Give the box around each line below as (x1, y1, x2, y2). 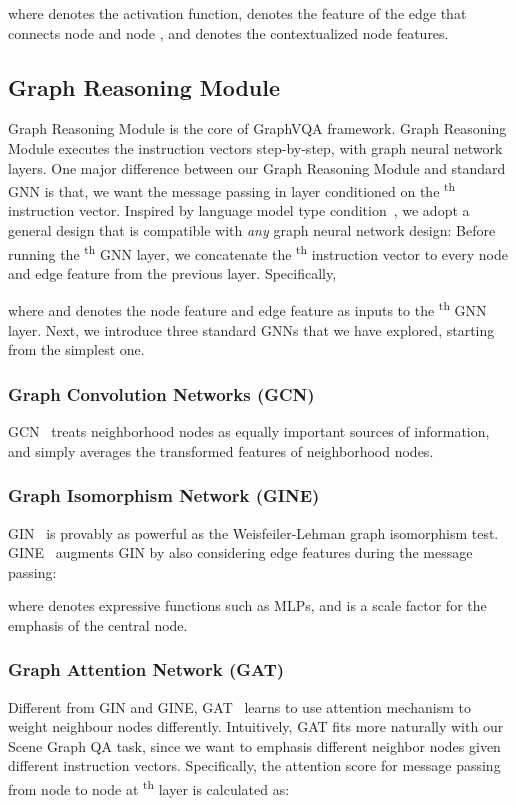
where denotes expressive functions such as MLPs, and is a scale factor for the (8, 595, 487, 616)
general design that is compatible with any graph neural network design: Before (8, 220, 496, 241)
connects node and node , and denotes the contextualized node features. (8, 22, 449, 43)
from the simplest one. (8, 339, 145, 360)
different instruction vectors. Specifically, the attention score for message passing (8, 755, 501, 776)
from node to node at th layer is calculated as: (8, 776, 290, 799)
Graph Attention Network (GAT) (8, 657, 285, 682)
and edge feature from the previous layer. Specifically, (8, 262, 337, 283)
